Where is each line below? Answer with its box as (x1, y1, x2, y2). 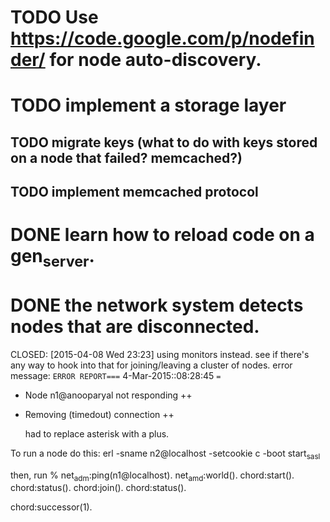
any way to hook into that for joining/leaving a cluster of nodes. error (10, 359, 293, 371)
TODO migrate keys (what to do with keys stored (10, 134, 318, 151)
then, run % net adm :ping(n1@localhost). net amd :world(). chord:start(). (10, 469, 295, 483)
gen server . (10, 245, 95, 271)
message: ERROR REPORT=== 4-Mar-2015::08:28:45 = (10, 369, 222, 381)
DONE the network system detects (10, 294, 304, 317)
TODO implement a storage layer (10, 94, 287, 117)
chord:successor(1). (10, 501, 93, 513)
